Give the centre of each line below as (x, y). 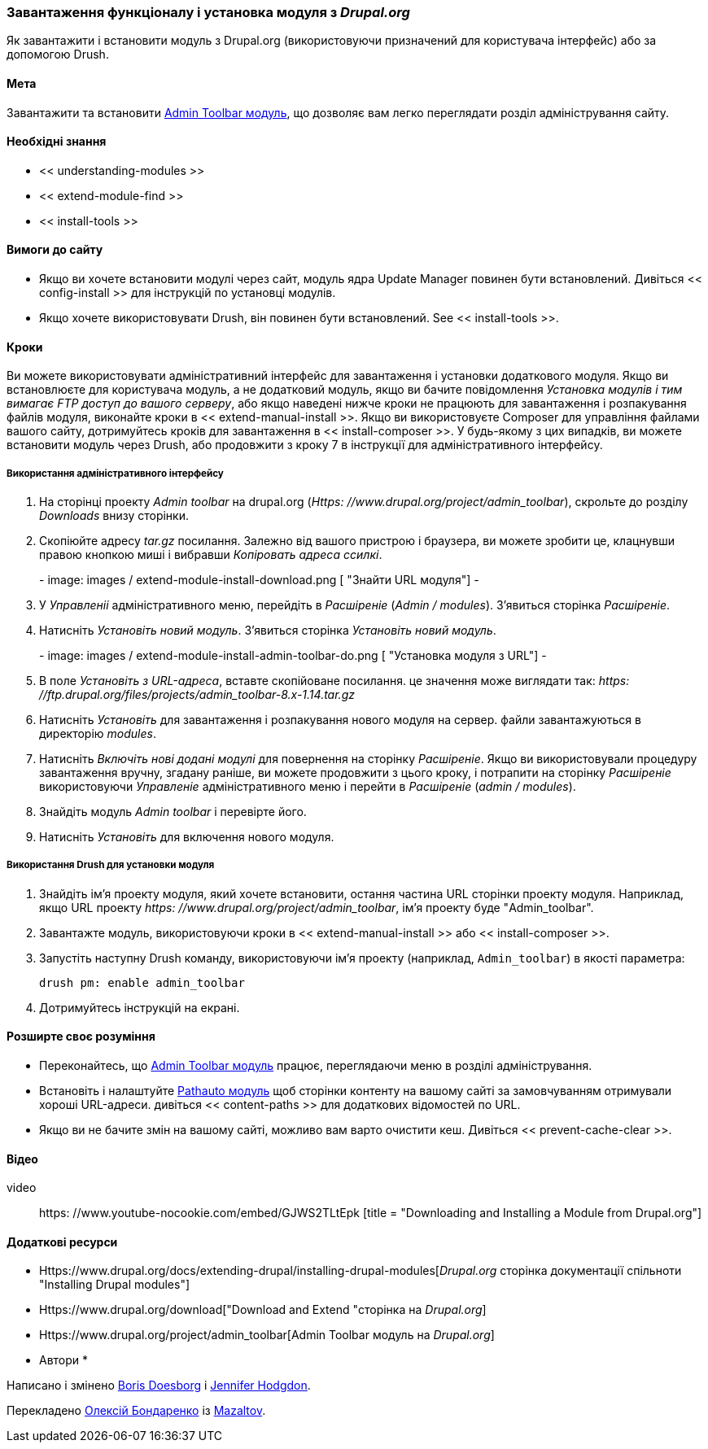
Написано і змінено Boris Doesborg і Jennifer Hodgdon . (159, 1386)
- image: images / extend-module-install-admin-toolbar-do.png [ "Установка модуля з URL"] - (293, 656)
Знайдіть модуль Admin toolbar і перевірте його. (173, 812)
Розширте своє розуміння (81, 1037)
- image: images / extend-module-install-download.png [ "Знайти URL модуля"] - (259, 580)
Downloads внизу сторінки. (114, 516)
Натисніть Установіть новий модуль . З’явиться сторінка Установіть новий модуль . (268, 631)
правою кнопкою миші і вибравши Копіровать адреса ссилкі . (211, 555)
